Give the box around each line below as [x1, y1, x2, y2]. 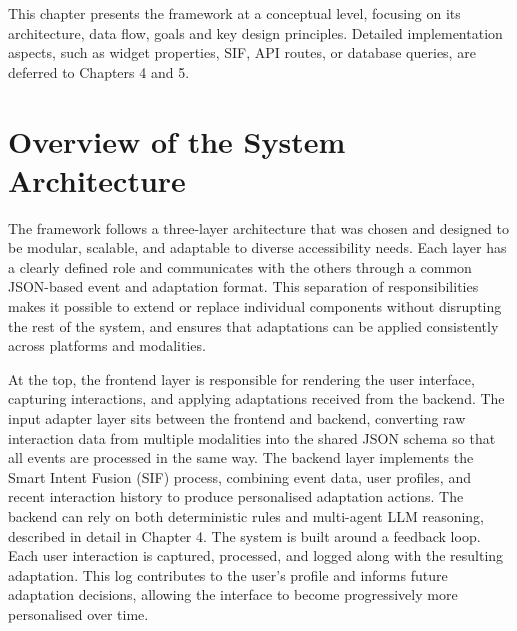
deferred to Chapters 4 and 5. [8, 61, 190, 82]
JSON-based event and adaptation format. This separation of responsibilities [8, 276, 479, 297]
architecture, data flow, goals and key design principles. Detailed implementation [8, 22, 503, 43]
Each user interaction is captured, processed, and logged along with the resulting [8, 545, 504, 566]
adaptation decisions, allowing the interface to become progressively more [8, 584, 458, 605]
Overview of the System [8, 120, 346, 161]
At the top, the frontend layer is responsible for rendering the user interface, [8, 368, 475, 389]
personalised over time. [8, 603, 149, 624]
